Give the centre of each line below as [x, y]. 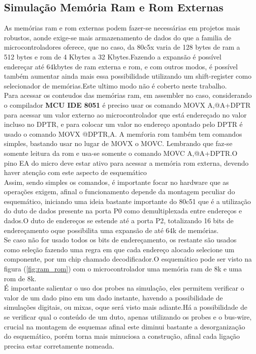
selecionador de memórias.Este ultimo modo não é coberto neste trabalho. [115, 85]
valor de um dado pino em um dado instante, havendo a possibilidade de [113, 297]
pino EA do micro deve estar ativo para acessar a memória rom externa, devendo [126, 162]
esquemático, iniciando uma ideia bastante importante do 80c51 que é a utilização [128, 201]
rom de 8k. [20, 278]
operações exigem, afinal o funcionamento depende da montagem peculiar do [120, 192]
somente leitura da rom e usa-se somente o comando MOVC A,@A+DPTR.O [121, 153]
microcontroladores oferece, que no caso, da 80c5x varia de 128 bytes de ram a [122, 47]
